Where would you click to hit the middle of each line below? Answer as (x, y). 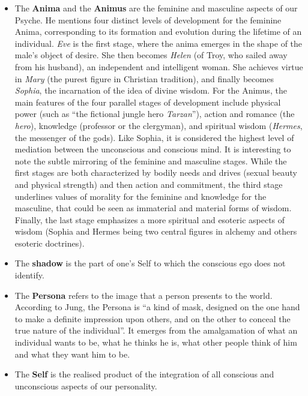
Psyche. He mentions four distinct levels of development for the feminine (148, 19)
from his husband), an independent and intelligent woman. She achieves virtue (159, 66)
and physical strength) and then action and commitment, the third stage (149, 184)
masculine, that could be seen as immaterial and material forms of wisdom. (153, 208)
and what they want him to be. (72, 354)
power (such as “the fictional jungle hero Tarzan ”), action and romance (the (155, 114)
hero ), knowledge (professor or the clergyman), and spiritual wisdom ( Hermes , (159, 125)
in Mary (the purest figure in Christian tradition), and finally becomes (144, 78)
